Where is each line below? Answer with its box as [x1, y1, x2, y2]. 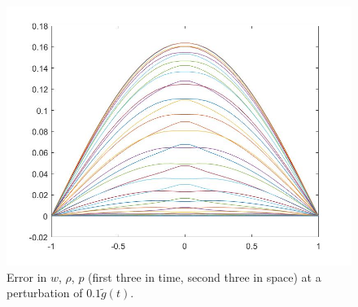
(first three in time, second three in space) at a [88, 268, 321, 285]
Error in [7, 268, 47, 285]
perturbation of [7, 284, 83, 301]
